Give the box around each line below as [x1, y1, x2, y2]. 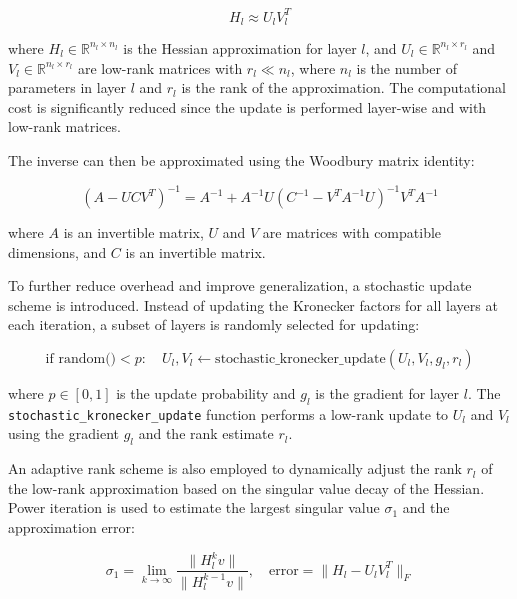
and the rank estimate [138, 423, 274, 444]
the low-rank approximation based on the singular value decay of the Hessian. [8, 477, 485, 498]
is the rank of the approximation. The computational [181, 77, 506, 98]
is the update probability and [116, 382, 296, 403]
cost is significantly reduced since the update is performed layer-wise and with [8, 96, 487, 117]
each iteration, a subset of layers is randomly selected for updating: [8, 314, 420, 335]
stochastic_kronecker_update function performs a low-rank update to [8, 403, 449, 424]
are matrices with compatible [262, 222, 442, 243]
